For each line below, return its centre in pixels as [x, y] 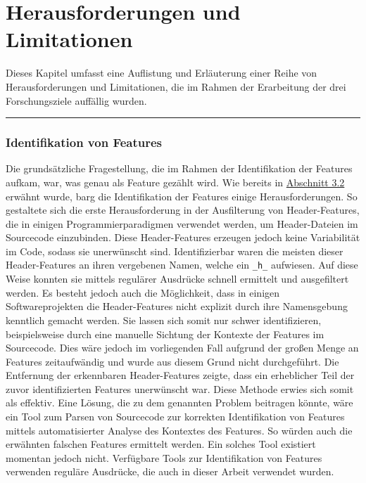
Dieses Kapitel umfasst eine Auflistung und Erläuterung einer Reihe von [162, 73]
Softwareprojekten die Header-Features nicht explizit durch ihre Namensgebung [177, 306]
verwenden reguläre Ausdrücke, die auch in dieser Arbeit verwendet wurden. [170, 471]
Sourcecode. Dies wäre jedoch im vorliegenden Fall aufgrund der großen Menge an [182, 348]
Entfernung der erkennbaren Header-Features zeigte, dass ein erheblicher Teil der [180, 375]
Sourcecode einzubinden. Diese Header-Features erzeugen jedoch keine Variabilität [183, 237]
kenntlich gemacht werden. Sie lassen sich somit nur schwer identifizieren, [164, 320]
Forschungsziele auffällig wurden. [76, 100]
